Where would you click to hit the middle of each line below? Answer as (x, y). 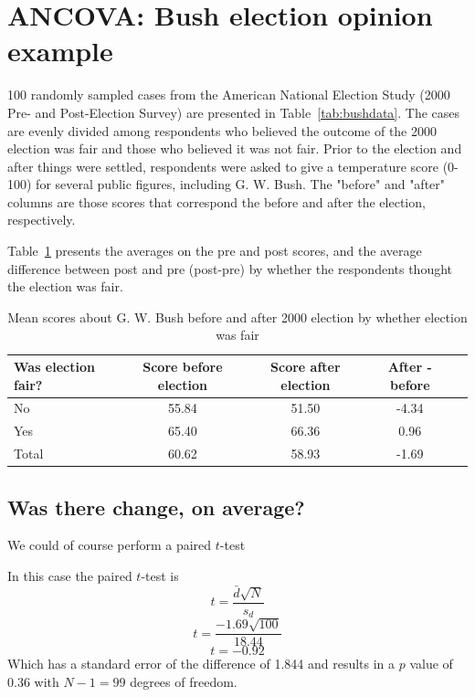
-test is (160, 576)
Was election (54, 367)
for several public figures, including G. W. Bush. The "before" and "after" (241, 184)
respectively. (42, 220)
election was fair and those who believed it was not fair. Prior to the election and (235, 148)
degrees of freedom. (184, 681)
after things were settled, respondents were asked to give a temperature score (223, 166)
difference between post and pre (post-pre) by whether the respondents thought (230, 268)
